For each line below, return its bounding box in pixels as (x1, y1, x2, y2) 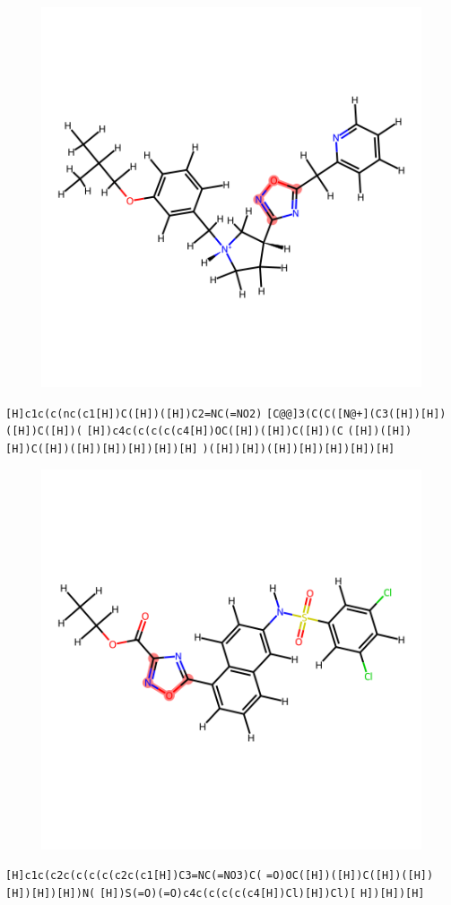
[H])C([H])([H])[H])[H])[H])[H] (5, 442, 198, 455)
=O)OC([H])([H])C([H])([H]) (266, 869, 434, 883)
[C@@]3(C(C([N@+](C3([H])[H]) (266, 407, 447, 420)
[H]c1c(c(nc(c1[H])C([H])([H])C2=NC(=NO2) (5, 407, 263, 420)
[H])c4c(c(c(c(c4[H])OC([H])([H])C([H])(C (86, 425, 343, 438)
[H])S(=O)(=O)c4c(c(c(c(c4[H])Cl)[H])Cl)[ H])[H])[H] (99, 886, 425, 900)
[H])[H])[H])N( (5, 886, 96, 900)
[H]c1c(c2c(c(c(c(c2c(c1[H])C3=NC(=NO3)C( (5, 869, 263, 883)
